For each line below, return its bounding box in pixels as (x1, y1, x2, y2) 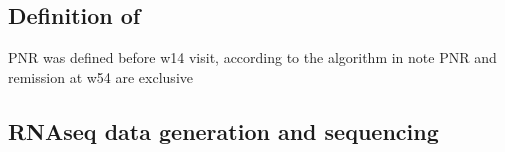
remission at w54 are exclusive (8, 66, 193, 87)
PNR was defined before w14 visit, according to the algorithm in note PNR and (8, 47, 497, 68)
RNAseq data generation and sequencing (8, 115, 439, 146)
